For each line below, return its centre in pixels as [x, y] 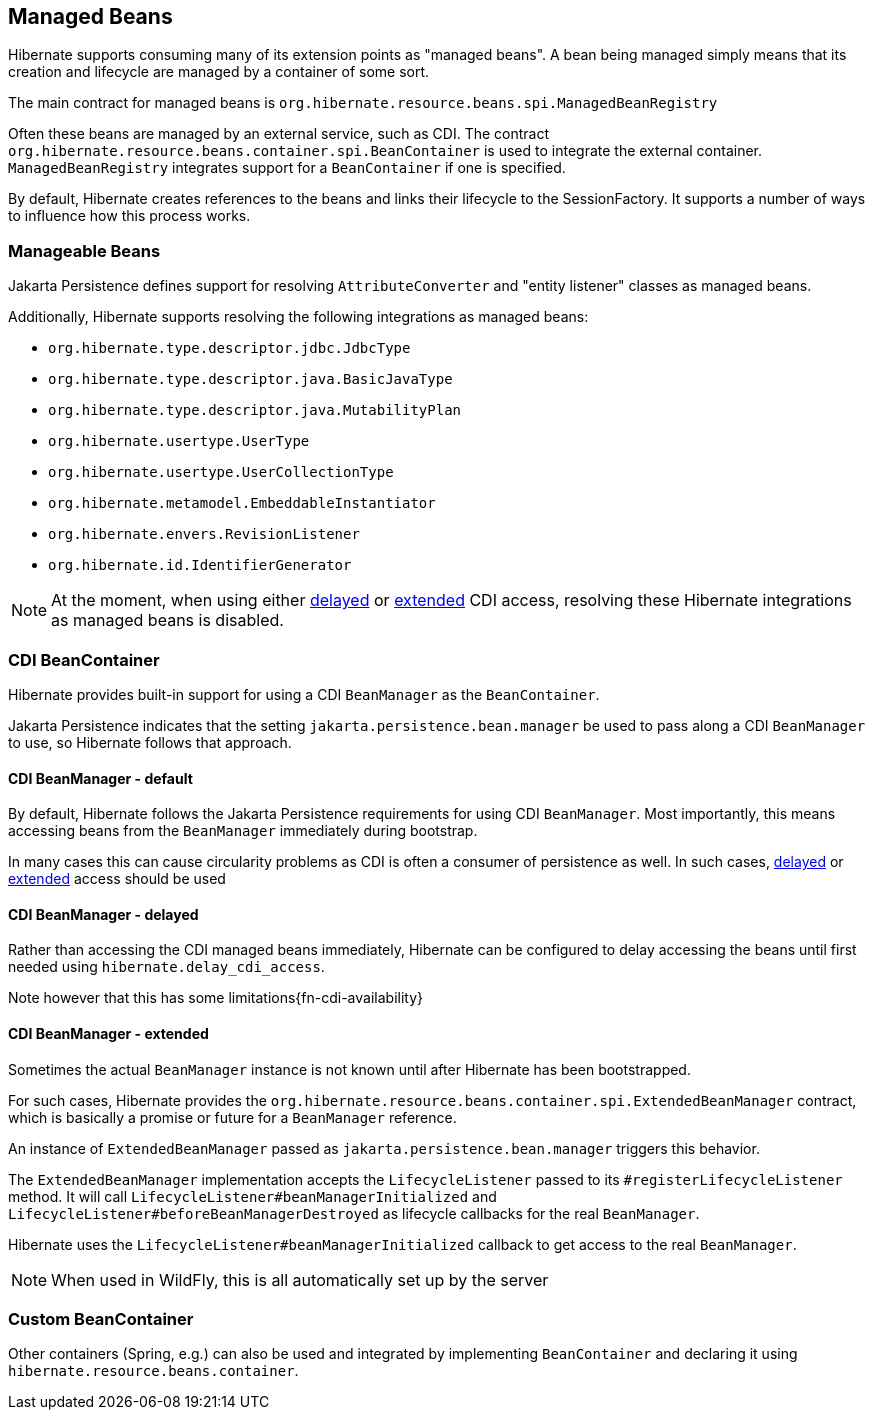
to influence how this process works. [129, 216]
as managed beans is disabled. [167, 620]
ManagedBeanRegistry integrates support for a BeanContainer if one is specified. [287, 168]
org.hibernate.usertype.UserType [179, 441]
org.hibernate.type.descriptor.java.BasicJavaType [250, 379]
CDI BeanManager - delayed [103, 914]
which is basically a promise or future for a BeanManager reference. [232, 1117]
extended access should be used [117, 879]
